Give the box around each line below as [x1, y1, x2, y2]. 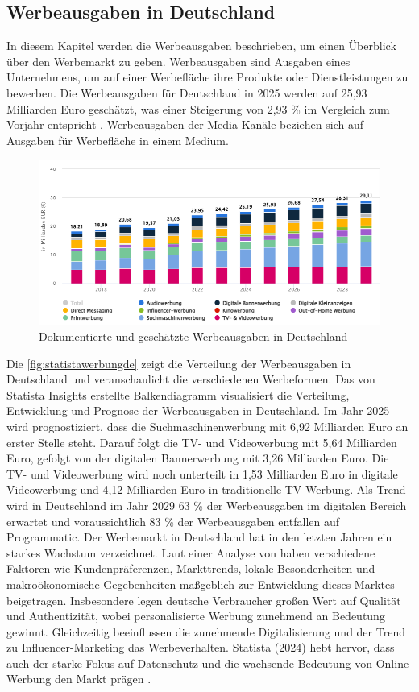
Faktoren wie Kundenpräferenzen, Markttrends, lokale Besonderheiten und [6, 560, 375, 577]
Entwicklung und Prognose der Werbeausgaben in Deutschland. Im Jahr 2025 [6, 402, 390, 419]
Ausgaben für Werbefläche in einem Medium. [6, 131, 229, 148]
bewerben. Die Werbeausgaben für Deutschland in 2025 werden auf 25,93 [6, 84, 367, 101]
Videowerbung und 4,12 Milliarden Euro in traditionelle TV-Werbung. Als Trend [6, 481, 406, 498]
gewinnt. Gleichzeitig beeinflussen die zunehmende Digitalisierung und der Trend [6, 623, 405, 640]
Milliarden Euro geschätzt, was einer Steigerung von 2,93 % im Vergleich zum [6, 100, 390, 117]
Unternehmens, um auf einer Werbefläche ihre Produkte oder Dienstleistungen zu [6, 68, 409, 85]
